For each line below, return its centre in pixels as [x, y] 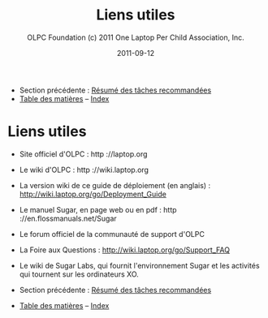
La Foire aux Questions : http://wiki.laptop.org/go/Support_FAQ [125, 250]
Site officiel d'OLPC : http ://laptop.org [83, 154]
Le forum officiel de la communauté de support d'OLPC [112, 234]
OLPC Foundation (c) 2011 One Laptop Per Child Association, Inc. [136, 37]
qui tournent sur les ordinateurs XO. [79, 274]
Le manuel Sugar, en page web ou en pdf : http [98, 209]
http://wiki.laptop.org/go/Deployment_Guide [93, 194]
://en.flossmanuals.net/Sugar [68, 218]
